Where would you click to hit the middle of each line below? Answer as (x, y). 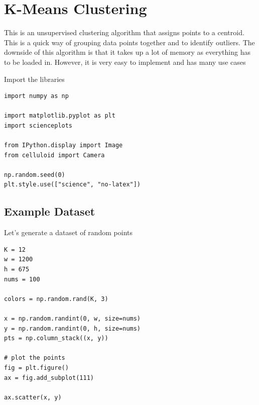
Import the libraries (34, 79)
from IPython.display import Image (63, 145)
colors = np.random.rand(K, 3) (56, 299)
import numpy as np (36, 96)
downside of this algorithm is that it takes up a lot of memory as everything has (127, 52)
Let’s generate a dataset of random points (68, 232)
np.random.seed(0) (35, 175)
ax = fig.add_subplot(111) (49, 378)
